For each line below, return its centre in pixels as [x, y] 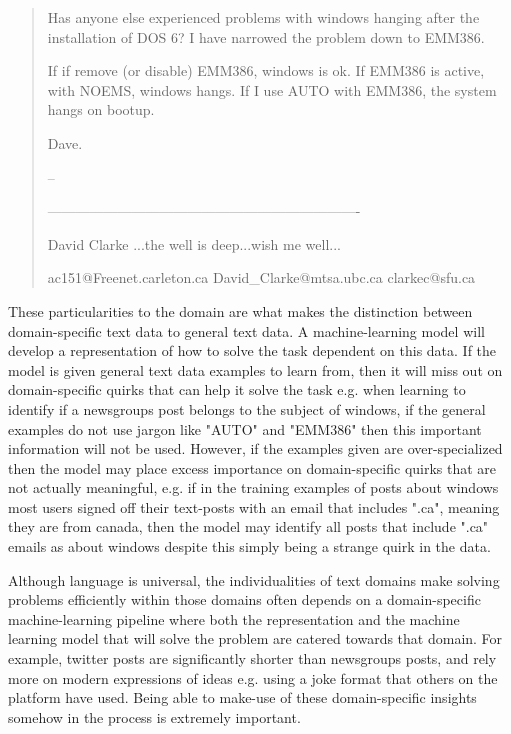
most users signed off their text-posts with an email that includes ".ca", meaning [254, 506]
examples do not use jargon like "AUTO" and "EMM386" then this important [245, 428]
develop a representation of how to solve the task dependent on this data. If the [252, 350]
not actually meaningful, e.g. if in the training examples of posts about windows [253, 487]
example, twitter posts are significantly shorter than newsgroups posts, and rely [252, 658]
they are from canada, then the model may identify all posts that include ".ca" [248, 526]
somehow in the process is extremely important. [154, 716]
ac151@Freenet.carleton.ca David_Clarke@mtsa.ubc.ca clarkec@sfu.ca [261, 277]
